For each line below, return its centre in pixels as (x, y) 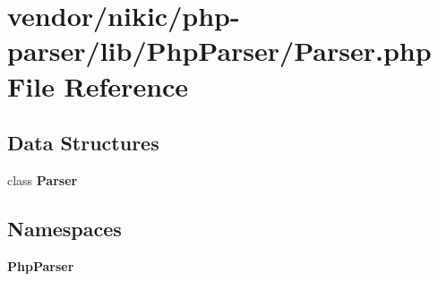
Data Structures (83, 143)
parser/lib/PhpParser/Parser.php (219, 51)
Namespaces (64, 228)
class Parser (43, 179)
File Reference (98, 85)
